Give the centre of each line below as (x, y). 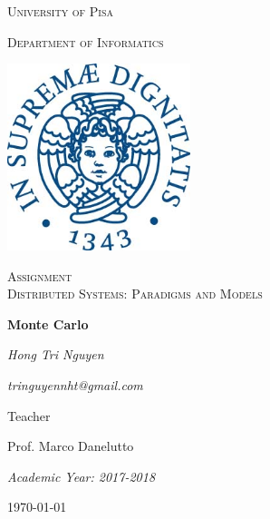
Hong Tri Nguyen (56, 354)
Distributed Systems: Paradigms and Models (135, 294)
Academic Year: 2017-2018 (82, 476)
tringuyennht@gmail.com (75, 384)
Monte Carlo (48, 323)
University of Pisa (61, 11)
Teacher (29, 415)
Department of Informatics (86, 41)
